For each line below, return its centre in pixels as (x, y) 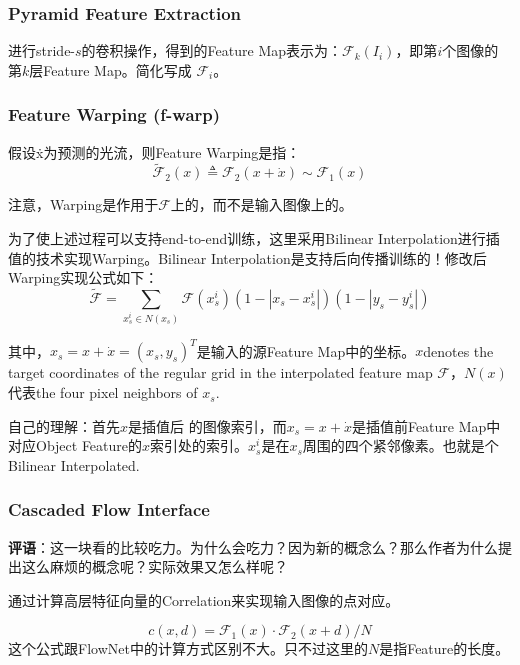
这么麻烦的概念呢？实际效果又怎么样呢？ (154, 566)
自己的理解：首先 (64, 425)
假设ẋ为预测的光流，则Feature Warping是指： (154, 151)
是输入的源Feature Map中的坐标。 (306, 350)
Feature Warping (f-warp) (114, 114)
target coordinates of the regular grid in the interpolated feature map (220, 372)
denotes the (458, 350)
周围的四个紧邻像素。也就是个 (400, 445)
